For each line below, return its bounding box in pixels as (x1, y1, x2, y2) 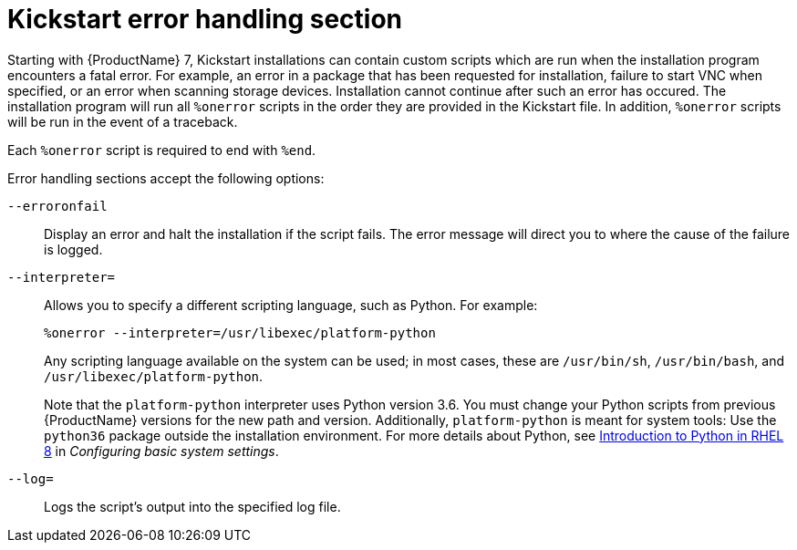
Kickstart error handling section (7, 4, 403, 35)
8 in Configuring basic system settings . (44, 442, 279, 459)
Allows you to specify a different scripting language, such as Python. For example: (44, 296, 538, 313)
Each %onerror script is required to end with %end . (7, 141, 316, 158)
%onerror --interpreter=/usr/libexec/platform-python (44, 325, 436, 340)
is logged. (44, 241, 103, 257)
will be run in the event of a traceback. (7, 113, 238, 130)
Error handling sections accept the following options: (7, 170, 325, 186)
